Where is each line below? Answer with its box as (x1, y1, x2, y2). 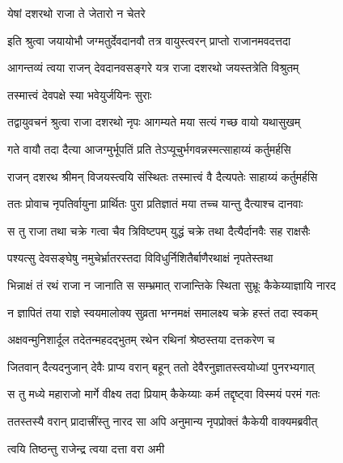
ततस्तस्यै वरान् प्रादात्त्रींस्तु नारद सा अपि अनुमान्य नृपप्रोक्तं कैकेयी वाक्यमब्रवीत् (7, 412, 318, 429)
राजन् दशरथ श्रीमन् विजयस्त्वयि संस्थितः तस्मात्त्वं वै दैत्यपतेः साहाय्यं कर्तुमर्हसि (7, 168, 318, 185)
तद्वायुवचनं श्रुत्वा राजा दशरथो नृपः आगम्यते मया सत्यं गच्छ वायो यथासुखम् (7, 113, 301, 130)
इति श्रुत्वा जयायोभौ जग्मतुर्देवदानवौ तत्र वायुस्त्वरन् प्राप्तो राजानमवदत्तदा (7, 32, 291, 49)
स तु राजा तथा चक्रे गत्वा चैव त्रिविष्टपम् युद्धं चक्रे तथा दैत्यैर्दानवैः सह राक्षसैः (7, 222, 311, 239)
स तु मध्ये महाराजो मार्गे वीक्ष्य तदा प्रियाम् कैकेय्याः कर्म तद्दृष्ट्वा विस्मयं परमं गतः (7, 385, 320, 402)
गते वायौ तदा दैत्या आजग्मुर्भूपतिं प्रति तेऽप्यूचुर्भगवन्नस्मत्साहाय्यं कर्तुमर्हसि (7, 140, 291, 157)
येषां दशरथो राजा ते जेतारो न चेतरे (7, 5, 146, 21)
